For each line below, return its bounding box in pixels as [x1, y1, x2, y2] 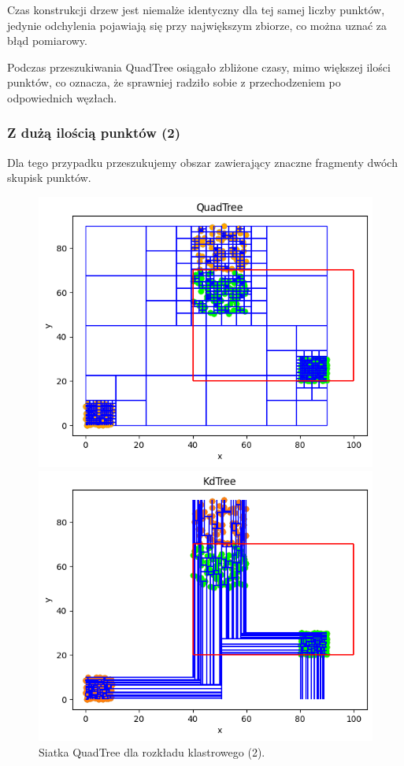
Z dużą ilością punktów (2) [7, 123, 181, 142]
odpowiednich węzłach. [7, 89, 117, 105]
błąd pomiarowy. [7, 32, 87, 49]
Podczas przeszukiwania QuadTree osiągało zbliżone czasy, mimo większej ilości [7, 58, 391, 75]
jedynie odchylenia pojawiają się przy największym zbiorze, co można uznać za [7, 17, 387, 33]
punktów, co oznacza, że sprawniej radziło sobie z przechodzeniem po [7, 74, 341, 91]
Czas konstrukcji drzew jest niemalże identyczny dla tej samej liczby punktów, [7, 2, 385, 17]
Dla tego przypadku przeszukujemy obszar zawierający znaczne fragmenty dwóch [7, 154, 398, 170]
